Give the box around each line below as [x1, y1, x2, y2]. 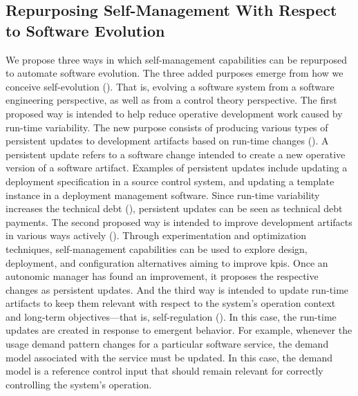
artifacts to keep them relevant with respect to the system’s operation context [6, 296, 336, 310]
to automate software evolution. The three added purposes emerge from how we [6, 66, 343, 80]
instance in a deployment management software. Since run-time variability [6, 187, 320, 202]
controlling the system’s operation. [6, 377, 152, 391]
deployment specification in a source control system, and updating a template [6, 173, 335, 188]
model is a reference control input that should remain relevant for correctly [6, 364, 323, 378]
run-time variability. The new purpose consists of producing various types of [6, 120, 328, 134]
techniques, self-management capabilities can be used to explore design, [6, 241, 308, 256]
